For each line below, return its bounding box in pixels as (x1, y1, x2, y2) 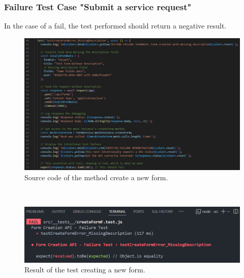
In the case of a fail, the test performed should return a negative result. (4, 20, 227, 31)
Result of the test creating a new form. (24, 264, 145, 275)
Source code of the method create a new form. (24, 172, 168, 182)
